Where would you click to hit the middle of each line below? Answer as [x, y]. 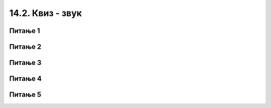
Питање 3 [25, 63]
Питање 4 [26, 79]
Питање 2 [25, 47]
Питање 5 [25, 95]
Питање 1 [25, 31]
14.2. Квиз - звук [46, 13]
